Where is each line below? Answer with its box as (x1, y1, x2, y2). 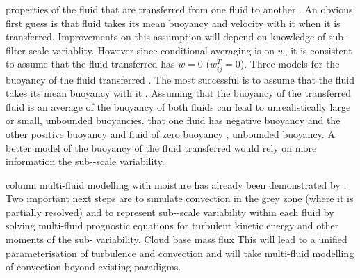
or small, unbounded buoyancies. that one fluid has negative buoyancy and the (6, 113, 341, 128)
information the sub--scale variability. (6, 154, 165, 169)
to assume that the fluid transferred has (6, 56, 175, 71)
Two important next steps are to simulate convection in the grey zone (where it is (6, 191, 354, 206)
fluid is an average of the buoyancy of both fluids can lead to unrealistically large (6, 99, 351, 114)
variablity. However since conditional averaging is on (51, 43, 275, 57)
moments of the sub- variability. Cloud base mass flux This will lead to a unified (6, 232, 347, 247)
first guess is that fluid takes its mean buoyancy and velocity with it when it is (6, 15, 341, 30)
